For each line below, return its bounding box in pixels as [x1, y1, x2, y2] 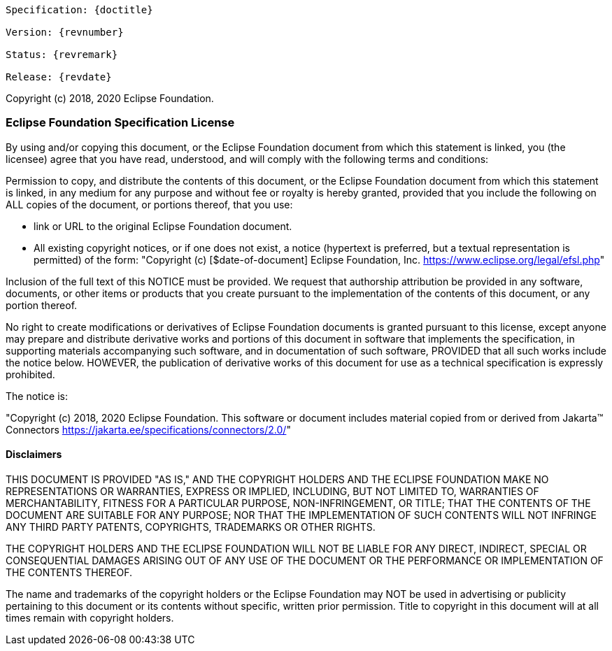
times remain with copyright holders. [6, 611, 174, 624]
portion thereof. [6, 299, 78, 311]
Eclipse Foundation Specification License [6, 115, 235, 130]
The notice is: [6, 389, 68, 402]
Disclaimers [6, 448, 62, 461]
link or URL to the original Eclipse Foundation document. [34, 220, 292, 232]
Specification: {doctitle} [6, 4, 153, 15]
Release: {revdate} [6, 71, 112, 83]
